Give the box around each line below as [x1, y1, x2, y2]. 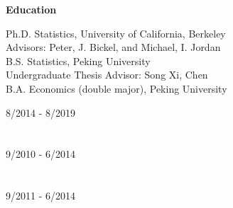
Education [6, 2, 57, 16]
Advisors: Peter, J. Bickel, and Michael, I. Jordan [6, 40, 221, 54]
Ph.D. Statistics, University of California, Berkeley [6, 25, 226, 40]
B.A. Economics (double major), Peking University [6, 81, 227, 96]
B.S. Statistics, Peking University [6, 53, 151, 68]
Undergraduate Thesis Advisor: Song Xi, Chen [6, 67, 208, 82]
